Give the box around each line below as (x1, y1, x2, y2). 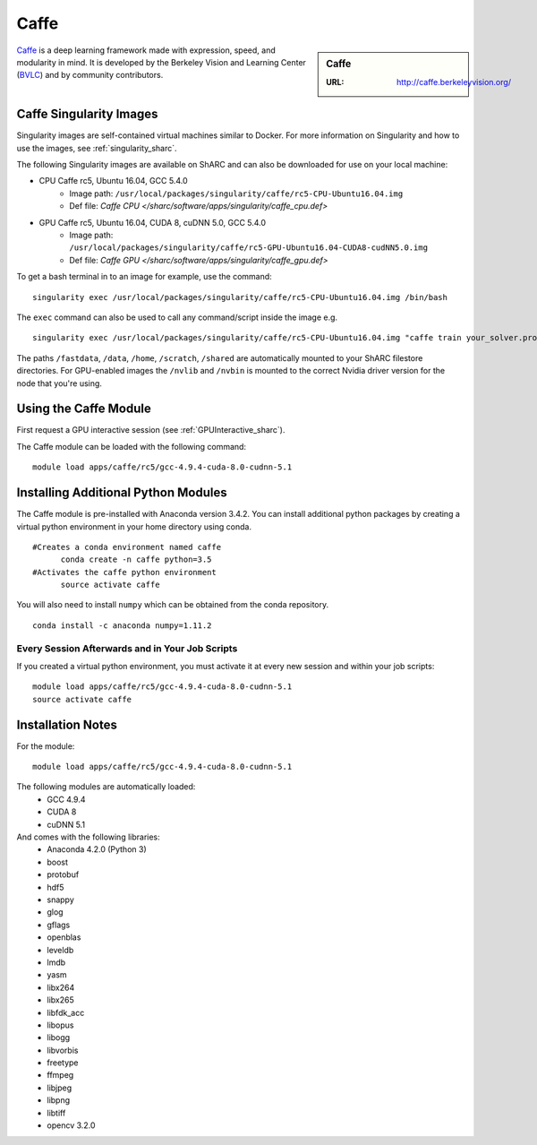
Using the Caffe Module (16, 401, 151, 417)
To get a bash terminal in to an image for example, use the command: (16, 271, 272, 282)
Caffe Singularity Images (16, 107, 158, 122)
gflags (47, 919, 71, 930)
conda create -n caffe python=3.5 (60, 555, 212, 564)
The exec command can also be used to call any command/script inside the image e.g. (16, 312, 338, 323)
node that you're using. (16, 377, 103, 389)
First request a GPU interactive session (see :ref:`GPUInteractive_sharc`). (16, 425, 286, 435)
